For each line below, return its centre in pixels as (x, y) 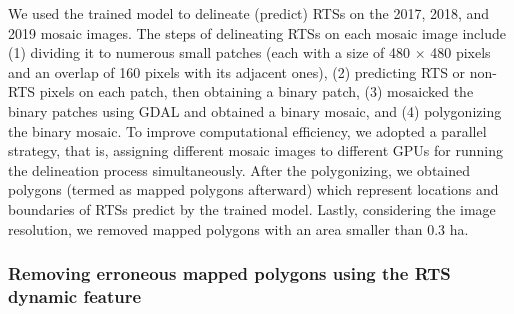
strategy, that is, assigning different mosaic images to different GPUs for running (255, 150)
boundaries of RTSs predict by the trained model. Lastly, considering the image (252, 208)
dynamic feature (75, 295)
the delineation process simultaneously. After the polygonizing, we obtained (239, 169)
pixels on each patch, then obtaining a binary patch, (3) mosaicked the (256, 91)
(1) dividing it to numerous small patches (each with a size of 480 (209, 52)
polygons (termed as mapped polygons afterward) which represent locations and (253, 189)
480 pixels (460, 52)
